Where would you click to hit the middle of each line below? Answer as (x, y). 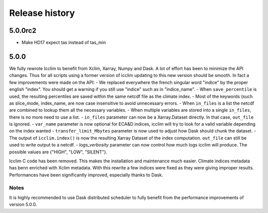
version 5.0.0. (23, 205)
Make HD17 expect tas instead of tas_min (64, 43)
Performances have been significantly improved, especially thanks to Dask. (86, 175)
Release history (42, 13)
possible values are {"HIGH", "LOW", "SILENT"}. (58, 152)
